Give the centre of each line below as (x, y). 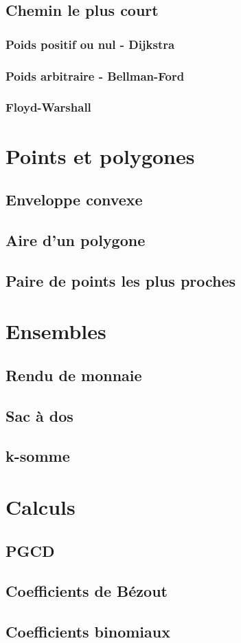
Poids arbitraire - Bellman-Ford (95, 75)
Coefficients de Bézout (87, 591)
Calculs (41, 506)
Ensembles (56, 331)
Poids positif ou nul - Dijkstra (90, 44)
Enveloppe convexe (74, 200)
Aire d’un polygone (76, 239)
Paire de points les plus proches (121, 280)
